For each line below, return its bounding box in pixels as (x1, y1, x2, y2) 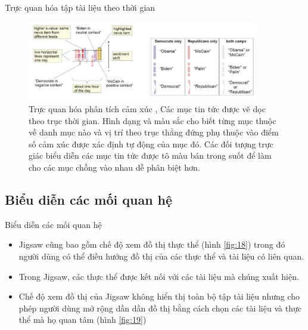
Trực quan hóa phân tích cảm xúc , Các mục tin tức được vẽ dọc (29, 102, 266, 115)
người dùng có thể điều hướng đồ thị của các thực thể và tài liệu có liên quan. (18, 249, 304, 262)
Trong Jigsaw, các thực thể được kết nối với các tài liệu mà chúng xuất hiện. (18, 270, 299, 282)
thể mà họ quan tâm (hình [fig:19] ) (18, 313, 147, 326)
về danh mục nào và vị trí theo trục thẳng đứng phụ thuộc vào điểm (29, 126, 279, 138)
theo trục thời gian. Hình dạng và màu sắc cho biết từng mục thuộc (29, 114, 276, 127)
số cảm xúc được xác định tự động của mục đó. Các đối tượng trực (29, 137, 273, 150)
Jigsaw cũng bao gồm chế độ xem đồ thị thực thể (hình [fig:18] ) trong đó (18, 238, 285, 251)
